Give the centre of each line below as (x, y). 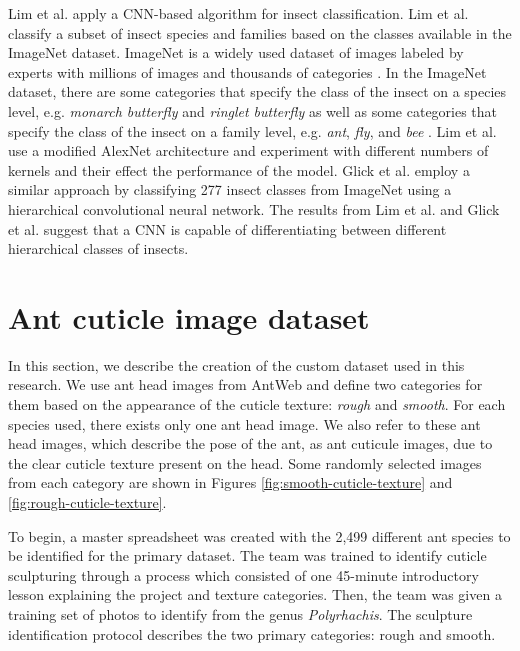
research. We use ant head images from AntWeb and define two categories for (245, 384)
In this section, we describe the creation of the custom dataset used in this (236, 364)
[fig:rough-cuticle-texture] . (87, 502)
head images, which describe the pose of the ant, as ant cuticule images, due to (250, 443)
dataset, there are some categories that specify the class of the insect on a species (257, 91)
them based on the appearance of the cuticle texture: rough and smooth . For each (257, 404)
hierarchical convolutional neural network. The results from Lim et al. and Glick (254, 208)
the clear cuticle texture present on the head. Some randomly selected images (245, 462)
